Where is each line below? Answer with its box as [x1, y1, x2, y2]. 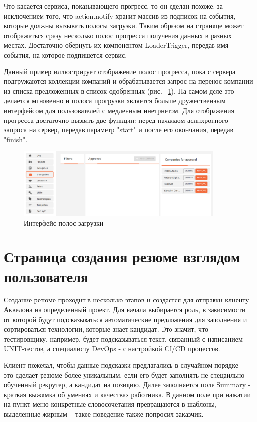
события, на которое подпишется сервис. [4, 49, 127, 60]
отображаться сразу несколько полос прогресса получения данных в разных [4, 30, 232, 40]
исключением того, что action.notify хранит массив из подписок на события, [4, 10, 236, 21]
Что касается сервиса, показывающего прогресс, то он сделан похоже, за [4, 1, 223, 11]
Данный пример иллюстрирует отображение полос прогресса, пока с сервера [4, 66, 236, 76]
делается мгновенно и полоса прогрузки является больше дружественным [4, 95, 226, 106]
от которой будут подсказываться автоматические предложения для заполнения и [4, 314, 247, 324]
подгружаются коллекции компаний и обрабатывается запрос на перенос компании [4, 76, 253, 86]
